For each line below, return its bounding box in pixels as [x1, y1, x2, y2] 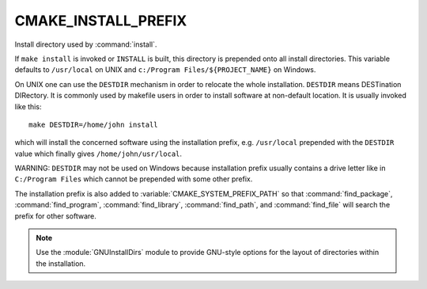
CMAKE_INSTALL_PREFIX [14, 12, 187, 29]
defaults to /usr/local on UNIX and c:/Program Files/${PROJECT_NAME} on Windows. [14, 65, 316, 74]
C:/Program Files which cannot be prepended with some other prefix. [14, 174, 253, 184]
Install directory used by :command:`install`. [14, 40, 157, 49]
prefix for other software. [14, 211, 96, 221]
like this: [14, 101, 42, 111]
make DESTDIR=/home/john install [28, 120, 158, 129]
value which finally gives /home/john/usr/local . [14, 149, 182, 158]
